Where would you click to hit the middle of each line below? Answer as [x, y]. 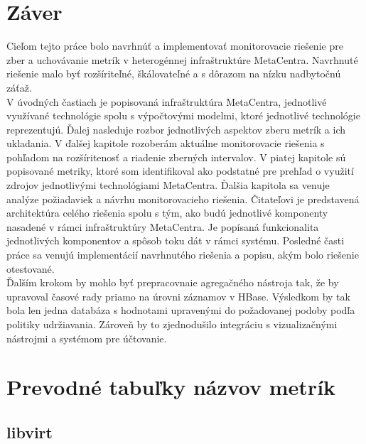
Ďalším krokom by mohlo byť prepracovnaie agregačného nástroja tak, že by [173, 282]
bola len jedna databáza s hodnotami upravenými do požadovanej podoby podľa [181, 310]
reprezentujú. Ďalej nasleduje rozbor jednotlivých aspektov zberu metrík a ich [176, 129]
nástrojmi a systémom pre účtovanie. [87, 338]
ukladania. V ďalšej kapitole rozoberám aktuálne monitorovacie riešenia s [166, 143]
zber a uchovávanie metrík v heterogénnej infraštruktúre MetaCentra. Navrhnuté [182, 59]
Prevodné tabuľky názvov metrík [171, 387]
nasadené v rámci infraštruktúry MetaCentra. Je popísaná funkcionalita [163, 226]
